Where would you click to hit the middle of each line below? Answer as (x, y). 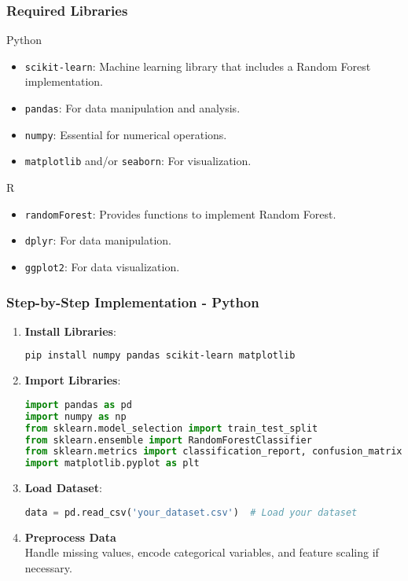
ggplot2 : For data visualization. (102, 266)
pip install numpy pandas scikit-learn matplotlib (160, 356)
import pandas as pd (78, 404)
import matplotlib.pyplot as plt (112, 463)
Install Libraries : (70, 331)
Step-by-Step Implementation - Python (133, 302)
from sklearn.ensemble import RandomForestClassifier (168, 440)
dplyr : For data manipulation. (98, 240)
